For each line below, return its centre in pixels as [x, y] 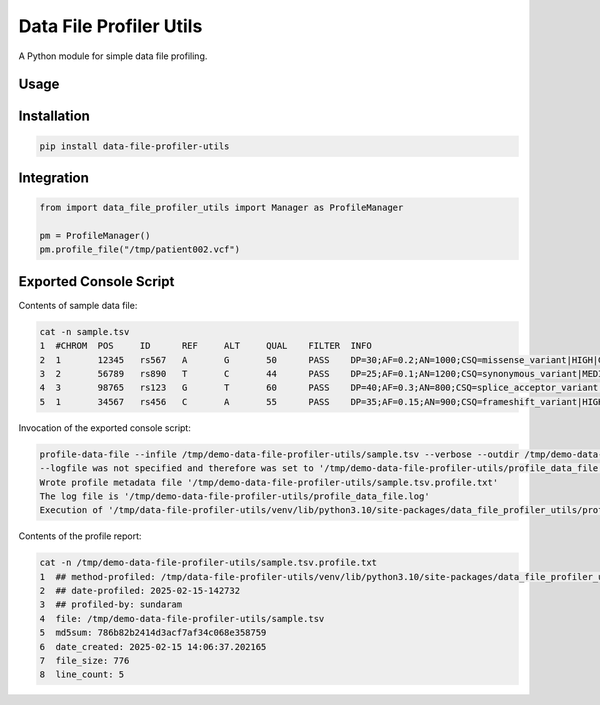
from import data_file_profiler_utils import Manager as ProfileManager [221, 208]
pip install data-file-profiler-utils [134, 146]
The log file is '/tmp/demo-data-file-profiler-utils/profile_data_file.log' [234, 496]
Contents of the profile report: [80, 536]
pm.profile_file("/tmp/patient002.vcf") [139, 249]
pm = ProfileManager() [95, 235]
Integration [54, 177]
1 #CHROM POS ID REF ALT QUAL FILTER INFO [205, 346]
